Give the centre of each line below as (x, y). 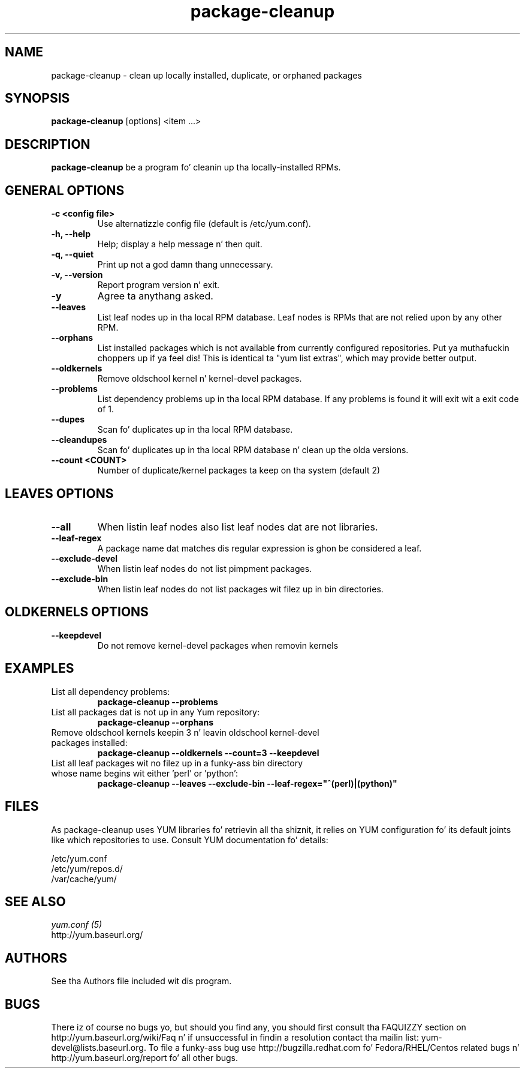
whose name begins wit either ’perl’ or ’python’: (144, 773)
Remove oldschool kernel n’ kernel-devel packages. (200, 379)
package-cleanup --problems (158, 702)
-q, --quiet (73, 254)
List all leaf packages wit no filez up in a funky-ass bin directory (177, 763)
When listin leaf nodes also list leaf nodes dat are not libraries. (238, 527)
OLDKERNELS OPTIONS (77, 612)
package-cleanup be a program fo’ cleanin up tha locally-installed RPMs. (196, 167)
